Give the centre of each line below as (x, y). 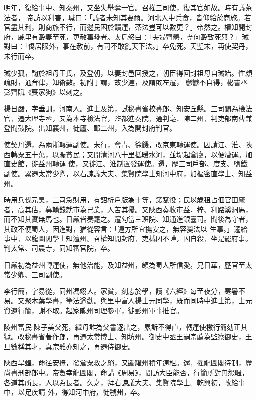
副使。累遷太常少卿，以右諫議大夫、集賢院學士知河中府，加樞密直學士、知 (125, 173)
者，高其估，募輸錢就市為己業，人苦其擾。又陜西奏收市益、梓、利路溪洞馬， (128, 209)
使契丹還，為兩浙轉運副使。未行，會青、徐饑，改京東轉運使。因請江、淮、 (125, 144)
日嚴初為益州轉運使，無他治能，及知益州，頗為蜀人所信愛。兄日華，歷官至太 (128, 264)
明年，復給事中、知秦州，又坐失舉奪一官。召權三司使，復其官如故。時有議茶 (128, 7)
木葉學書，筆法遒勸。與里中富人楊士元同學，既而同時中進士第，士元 (142, 300)
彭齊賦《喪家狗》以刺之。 (45, 92)
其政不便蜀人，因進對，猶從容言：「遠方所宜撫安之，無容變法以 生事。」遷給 (126, 228)
